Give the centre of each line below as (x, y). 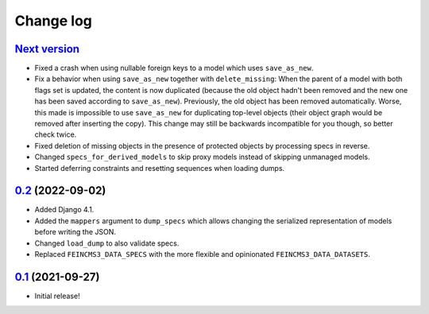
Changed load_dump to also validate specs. (107, 243)
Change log (54, 21)
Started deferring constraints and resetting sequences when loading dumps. (160, 168)
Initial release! (57, 296)
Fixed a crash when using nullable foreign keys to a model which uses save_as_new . (174, 68)
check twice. (56, 134)
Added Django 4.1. (64, 210)
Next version (47, 49)
